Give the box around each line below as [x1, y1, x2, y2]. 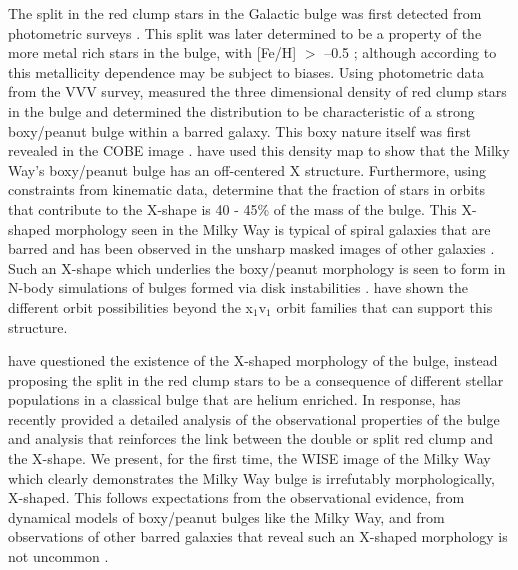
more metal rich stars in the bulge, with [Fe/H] [8, 42, 297, 63]
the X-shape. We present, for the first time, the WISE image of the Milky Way [8, 448, 491, 469]
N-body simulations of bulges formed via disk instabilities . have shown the [8, 277, 468, 298]
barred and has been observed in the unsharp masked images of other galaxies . [8, 238, 495, 259]
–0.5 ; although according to [324, 42, 497, 63]
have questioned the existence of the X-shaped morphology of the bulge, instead [8, 350, 498, 371]
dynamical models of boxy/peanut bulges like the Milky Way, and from [8, 506, 445, 527]
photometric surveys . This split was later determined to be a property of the [8, 22, 482, 43]
